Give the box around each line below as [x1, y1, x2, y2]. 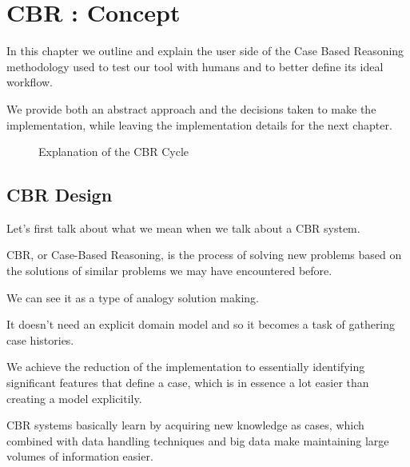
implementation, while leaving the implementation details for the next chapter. [6, 116, 392, 133]
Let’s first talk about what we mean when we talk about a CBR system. [6, 219, 360, 236]
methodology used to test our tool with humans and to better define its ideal [6, 58, 384, 74]
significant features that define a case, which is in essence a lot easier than [6, 374, 369, 391]
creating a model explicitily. [6, 389, 142, 406]
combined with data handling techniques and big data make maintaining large [6, 432, 389, 449]
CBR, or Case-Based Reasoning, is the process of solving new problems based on [6, 246, 402, 263]
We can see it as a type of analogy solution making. [6, 289, 259, 305]
